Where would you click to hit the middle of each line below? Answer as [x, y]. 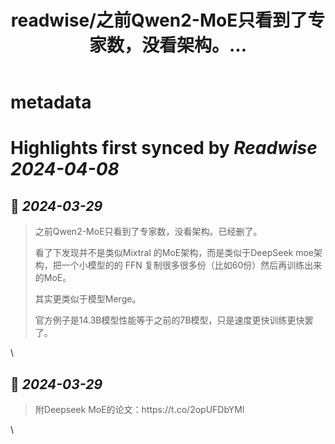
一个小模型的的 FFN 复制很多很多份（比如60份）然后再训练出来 [192, 265]
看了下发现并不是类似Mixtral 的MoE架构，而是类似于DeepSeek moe [174, 253]
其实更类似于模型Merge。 [88, 299]
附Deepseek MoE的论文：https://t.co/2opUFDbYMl [139, 409]
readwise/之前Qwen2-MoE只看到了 [159, 20]
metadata [51, 102]
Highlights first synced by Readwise [164, 148]
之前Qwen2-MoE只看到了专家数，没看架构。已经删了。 [148, 232]
